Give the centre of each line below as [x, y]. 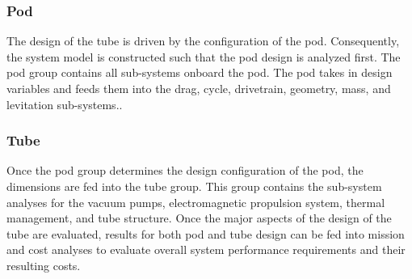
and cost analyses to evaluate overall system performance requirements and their [206, 249]
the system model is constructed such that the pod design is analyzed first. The [204, 56]
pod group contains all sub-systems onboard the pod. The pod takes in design [200, 72]
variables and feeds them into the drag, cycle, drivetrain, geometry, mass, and [199, 88]
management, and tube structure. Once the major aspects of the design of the [199, 218]
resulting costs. [44, 265]
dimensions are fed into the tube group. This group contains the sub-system [194, 186]
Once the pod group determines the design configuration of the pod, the [185, 170]
